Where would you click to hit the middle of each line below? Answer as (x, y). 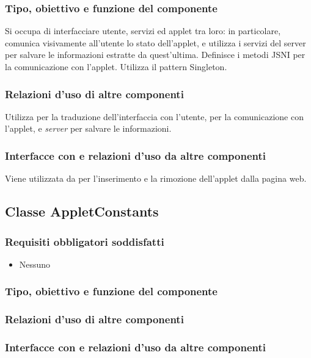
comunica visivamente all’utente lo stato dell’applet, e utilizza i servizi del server (155, 42)
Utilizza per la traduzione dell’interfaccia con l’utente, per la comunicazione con (154, 116)
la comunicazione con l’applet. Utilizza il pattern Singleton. (116, 66)
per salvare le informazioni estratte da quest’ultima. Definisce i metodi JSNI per (155, 55)
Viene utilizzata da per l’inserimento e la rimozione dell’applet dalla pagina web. (156, 178)
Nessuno (35, 264)
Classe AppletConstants (82, 211)
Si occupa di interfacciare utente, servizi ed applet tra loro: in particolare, (143, 31)
